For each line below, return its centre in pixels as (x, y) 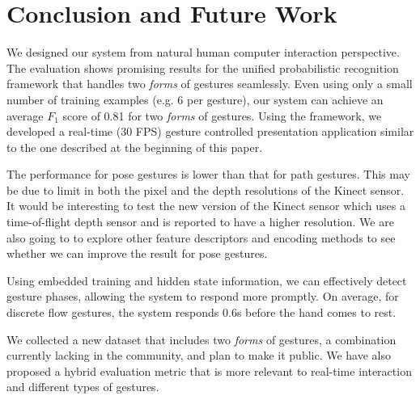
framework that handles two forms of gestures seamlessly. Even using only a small (210, 84)
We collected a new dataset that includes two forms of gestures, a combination (202, 339)
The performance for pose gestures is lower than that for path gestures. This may (208, 174)
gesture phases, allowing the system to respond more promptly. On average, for (203, 296)
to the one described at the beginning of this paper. (135, 147)
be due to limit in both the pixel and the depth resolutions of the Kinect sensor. (206, 189)
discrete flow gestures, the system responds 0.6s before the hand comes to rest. (202, 312)
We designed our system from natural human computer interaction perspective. (203, 52)
